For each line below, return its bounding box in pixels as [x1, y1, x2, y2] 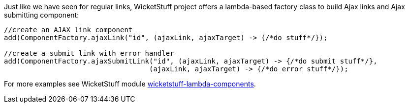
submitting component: [4, 11, 79, 19]
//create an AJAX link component [4, 26, 133, 34]
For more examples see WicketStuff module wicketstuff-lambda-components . [4, 80, 256, 88]
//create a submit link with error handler [4, 49, 174, 57]
